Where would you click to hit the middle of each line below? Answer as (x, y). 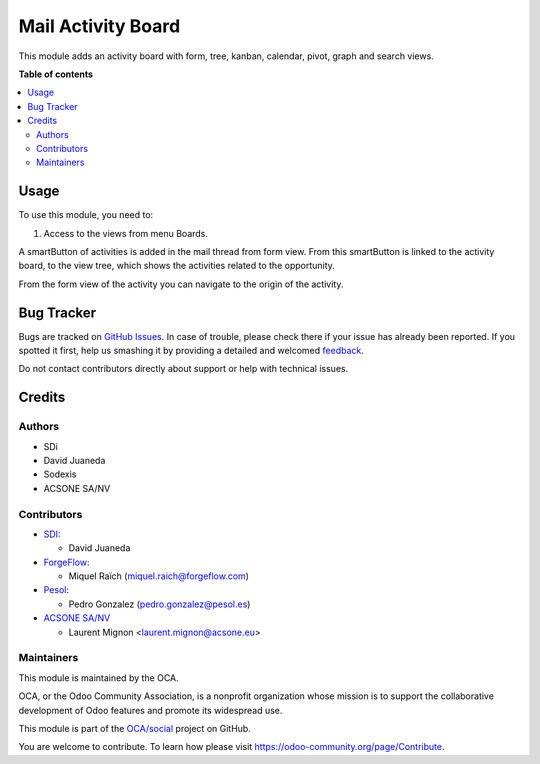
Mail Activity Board (99, 26)
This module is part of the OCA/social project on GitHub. (135, 728)
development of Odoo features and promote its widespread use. (150, 710)
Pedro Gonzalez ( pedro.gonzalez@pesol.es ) (159, 604)
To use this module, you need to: (86, 215)
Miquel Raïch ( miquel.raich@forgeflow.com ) (159, 576)
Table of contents (56, 74)
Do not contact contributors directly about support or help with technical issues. (183, 369)
